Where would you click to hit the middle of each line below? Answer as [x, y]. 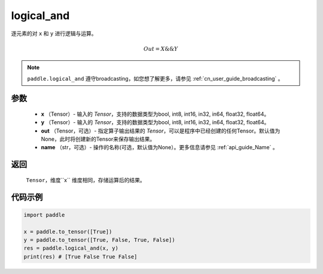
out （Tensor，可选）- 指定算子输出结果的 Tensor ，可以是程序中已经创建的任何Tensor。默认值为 [161, 131]
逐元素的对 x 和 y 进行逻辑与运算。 [54, 33]
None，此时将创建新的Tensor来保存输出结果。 [98, 139]
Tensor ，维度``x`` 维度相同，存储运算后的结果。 [86, 180]
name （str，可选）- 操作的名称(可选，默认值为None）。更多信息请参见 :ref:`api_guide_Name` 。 [159, 147]
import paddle [44, 215]
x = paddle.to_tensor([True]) [68, 232]
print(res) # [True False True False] [80, 256]
